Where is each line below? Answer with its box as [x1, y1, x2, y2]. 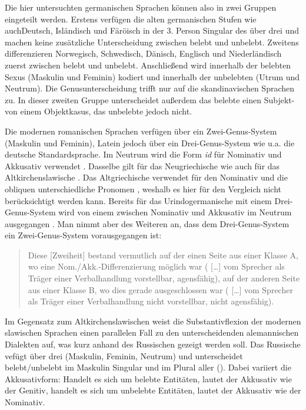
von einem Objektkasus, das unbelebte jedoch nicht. [5, 105, 192, 117]
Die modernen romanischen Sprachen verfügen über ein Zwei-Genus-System [5, 124, 277, 137]
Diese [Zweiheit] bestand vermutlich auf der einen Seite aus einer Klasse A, [28, 248, 298, 261]
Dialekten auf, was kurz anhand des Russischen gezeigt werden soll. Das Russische [5, 338, 301, 350]
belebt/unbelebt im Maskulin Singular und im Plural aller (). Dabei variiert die [5, 361, 291, 373]
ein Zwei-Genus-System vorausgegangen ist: [5, 229, 162, 241]
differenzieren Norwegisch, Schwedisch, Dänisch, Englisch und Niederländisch [5, 47, 282, 60]
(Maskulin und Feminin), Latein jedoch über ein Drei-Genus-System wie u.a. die [5, 136, 295, 149]
